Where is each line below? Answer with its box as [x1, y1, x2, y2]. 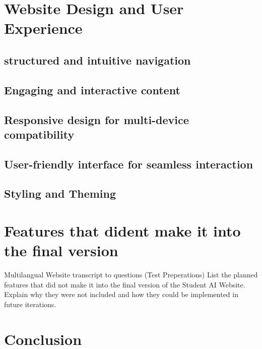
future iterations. [4, 299, 56, 309]
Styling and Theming [4, 186, 116, 201]
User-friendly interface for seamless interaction [4, 156, 253, 171]
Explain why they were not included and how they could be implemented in [4, 289, 238, 300]
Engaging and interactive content [4, 82, 180, 97]
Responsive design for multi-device [4, 111, 189, 127]
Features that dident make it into [4, 220, 241, 241]
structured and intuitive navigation [4, 52, 191, 68]
